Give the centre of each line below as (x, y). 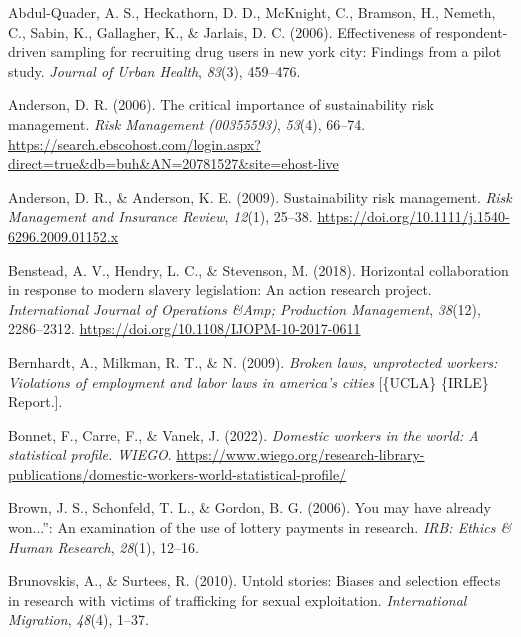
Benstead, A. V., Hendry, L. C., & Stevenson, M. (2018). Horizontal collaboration (258, 269)
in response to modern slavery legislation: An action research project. (220, 289)
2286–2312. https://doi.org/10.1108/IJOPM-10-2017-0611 (184, 328)
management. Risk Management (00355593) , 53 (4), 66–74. (187, 123)
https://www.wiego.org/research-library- (300, 454)
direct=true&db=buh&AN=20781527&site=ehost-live (173, 163)
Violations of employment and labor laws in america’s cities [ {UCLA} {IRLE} (248, 381)
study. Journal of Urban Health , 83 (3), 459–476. (154, 70)
